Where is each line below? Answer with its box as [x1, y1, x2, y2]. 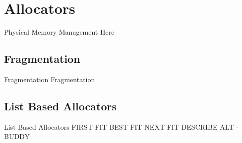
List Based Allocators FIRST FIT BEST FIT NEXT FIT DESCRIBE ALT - [4, 121, 239, 132]
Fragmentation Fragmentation [4, 74, 95, 84]
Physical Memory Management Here [4, 27, 115, 37]
